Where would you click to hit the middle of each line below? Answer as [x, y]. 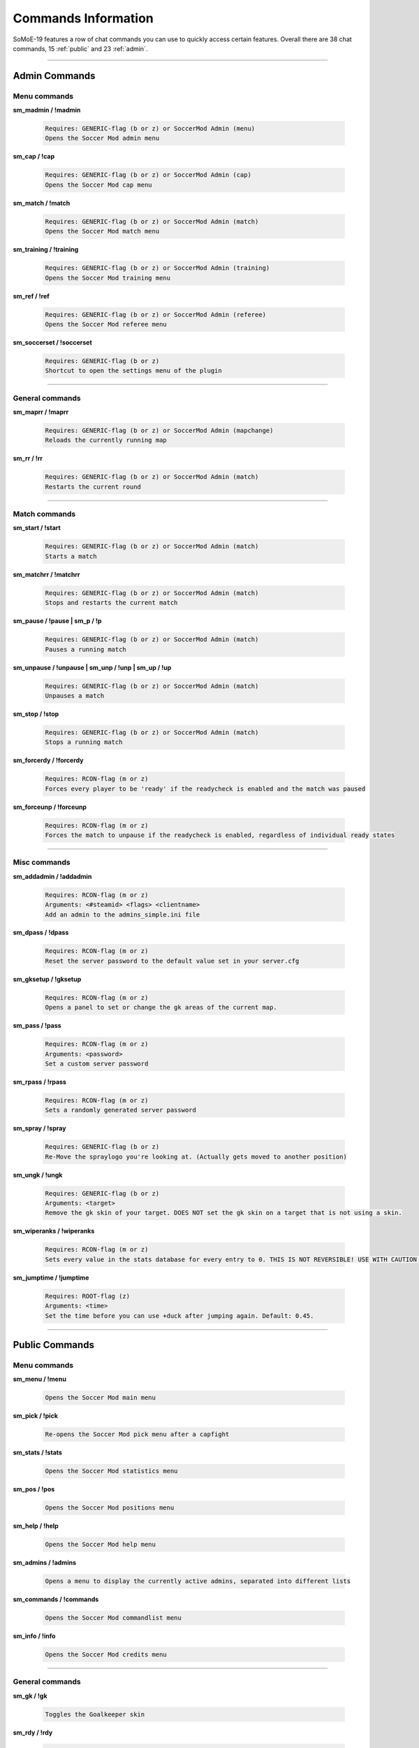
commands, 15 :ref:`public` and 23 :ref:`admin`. [80, 48]
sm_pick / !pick [36, 1416]
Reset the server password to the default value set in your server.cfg [172, 961]
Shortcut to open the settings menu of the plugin [134, 371]
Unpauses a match [75, 695]
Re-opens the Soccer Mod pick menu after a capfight [137, 1434]
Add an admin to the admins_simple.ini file [123, 915]
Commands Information [83, 18]
